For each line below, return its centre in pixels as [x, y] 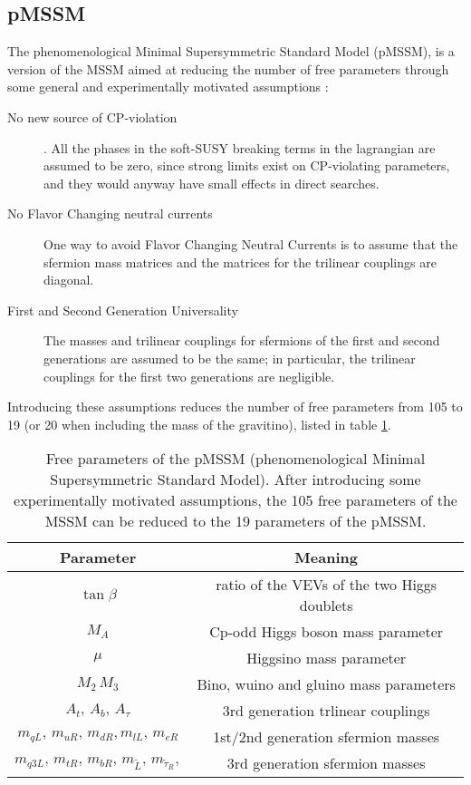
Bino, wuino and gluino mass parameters [326, 684]
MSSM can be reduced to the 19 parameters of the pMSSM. [235, 521]
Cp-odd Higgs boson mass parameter [327, 632]
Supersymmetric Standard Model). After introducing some [235, 480]
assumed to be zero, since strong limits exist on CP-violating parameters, [247, 165]
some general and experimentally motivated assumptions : [168, 87]
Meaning [326, 557]
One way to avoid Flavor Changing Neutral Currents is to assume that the [251, 243]
